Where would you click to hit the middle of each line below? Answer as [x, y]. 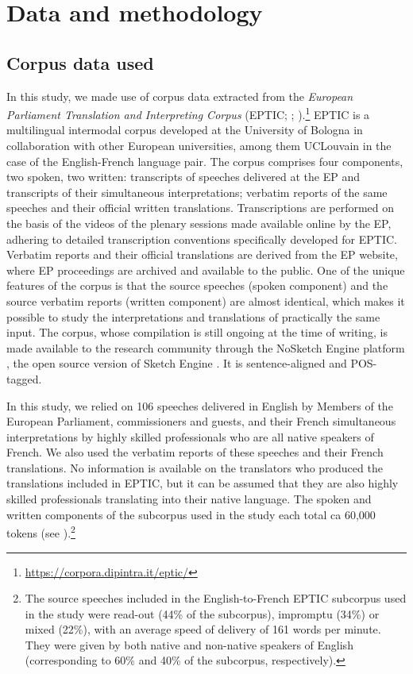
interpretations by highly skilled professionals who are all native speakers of [190, 436]
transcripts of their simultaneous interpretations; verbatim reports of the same [197, 192]
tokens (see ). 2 [41, 531]
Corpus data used [80, 62]
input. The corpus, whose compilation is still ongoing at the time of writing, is [197, 332]
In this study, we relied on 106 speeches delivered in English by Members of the [200, 405]
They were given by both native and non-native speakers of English [189, 644]
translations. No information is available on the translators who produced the [195, 467]
